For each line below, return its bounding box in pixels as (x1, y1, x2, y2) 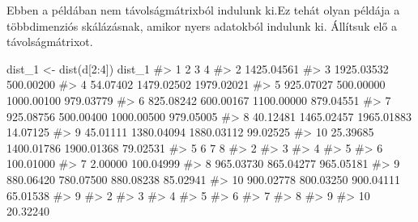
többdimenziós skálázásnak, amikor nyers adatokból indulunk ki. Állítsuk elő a (6, 17, 397, 34)
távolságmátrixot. (6, 33, 93, 50)
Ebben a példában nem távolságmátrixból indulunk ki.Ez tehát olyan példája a (6, 2, 400, 18)
